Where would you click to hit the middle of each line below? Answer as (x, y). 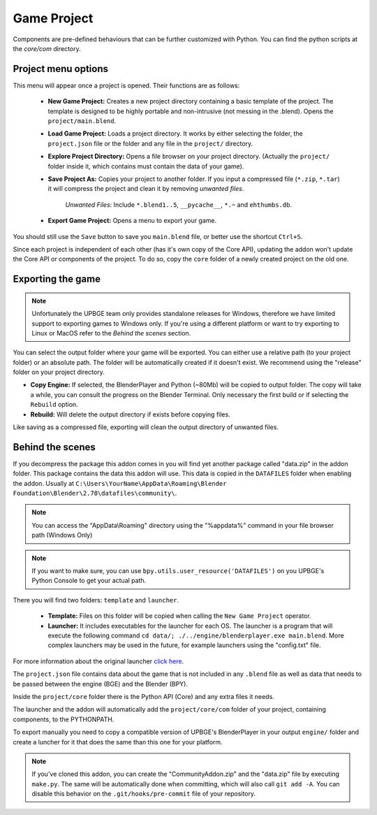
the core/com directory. (47, 48)
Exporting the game (57, 279)
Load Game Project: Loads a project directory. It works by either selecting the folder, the (175, 134)
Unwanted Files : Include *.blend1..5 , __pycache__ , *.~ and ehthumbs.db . (179, 204)
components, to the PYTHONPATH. (64, 719)
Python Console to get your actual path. (89, 581)
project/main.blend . (82, 121)
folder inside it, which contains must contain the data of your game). (146, 166)
